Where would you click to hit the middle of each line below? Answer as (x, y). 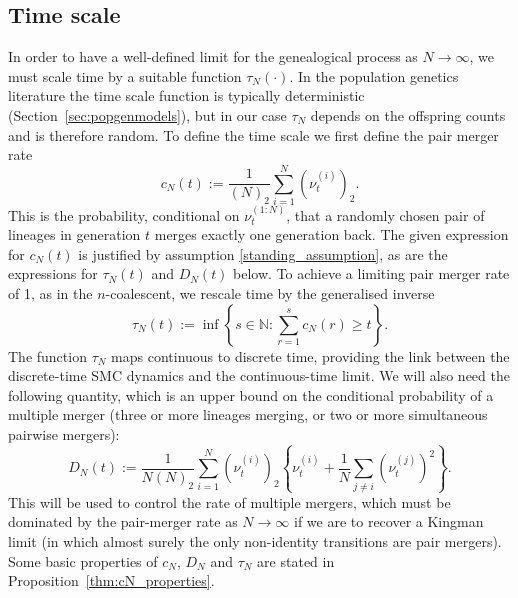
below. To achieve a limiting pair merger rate (371, 273)
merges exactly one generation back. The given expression (331, 234)
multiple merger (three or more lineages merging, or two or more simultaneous (248, 414)
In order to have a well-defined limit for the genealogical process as (213, 56)
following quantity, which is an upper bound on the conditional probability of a (251, 394)
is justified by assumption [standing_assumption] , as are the (263, 253)
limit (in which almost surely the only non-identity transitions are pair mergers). (255, 540)
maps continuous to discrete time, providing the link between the (310, 355)
